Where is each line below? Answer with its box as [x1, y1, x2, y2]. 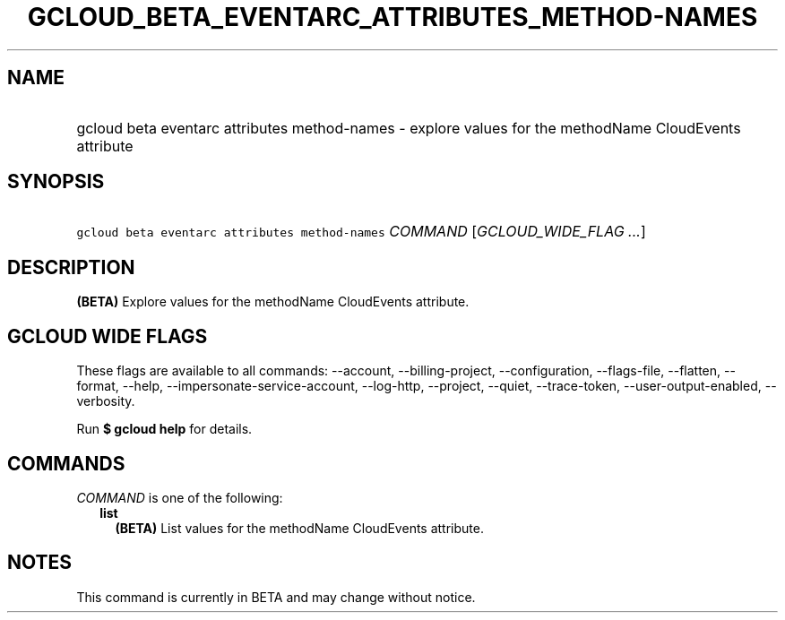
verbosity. [76, 393, 135, 409]
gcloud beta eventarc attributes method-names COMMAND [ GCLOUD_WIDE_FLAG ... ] [76, 222, 646, 241]
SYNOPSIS [7, 170, 105, 194]
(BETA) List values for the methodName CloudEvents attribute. [115, 520, 484, 536]
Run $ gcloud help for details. [76, 421, 253, 437]
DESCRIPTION [7, 255, 135, 279]
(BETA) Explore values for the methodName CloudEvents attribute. [76, 294, 470, 310]
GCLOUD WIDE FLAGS [7, 324, 208, 348]
